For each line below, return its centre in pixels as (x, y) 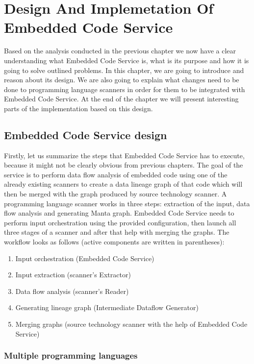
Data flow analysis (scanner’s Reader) (72, 291)
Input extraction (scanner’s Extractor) (73, 275)
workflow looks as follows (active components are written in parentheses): (114, 242)
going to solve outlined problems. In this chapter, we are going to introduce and (124, 70)
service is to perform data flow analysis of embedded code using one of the (116, 174)
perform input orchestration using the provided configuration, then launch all (120, 222)
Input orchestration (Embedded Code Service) (85, 258)
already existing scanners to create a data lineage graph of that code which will (123, 184)
